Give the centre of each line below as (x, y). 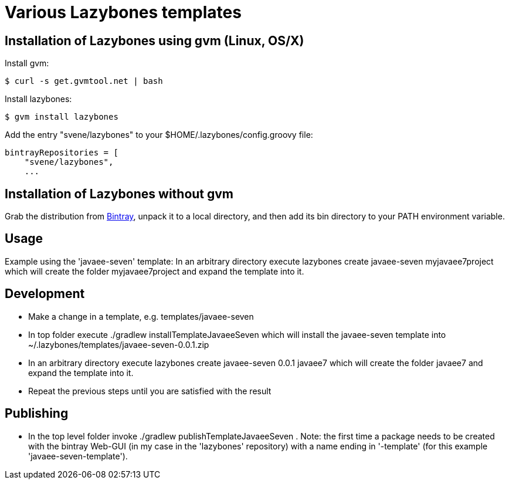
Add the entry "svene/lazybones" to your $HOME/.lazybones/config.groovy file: (159, 135)
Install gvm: (27, 63)
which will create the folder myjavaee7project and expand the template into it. (155, 271)
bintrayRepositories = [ (62, 153)
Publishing (37, 414)
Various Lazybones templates (123, 12)
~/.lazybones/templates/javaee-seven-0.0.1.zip (119, 344)
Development (45, 294)
